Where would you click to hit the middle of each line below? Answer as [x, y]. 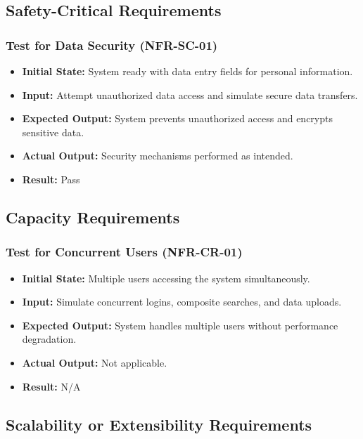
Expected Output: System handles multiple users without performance [180, 325]
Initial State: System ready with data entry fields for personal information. [187, 71]
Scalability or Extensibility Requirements [159, 424]
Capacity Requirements [93, 217]
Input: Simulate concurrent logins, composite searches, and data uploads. [182, 302]
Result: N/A [51, 386]
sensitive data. [53, 132]
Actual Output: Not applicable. [95, 362]
